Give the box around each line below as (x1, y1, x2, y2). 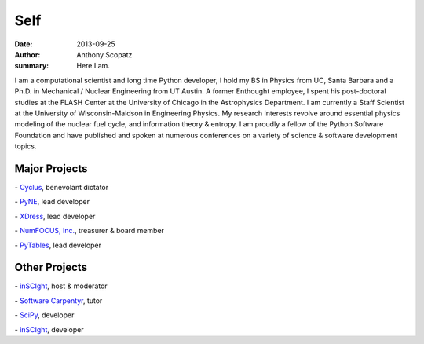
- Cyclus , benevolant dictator (14, 182, 109, 192)
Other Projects (14, 261, 88, 274)
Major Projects (14, 162, 88, 175)
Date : (14, 39, 33, 49)
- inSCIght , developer (14, 324, 84, 334)
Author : (14, 49, 41, 59)
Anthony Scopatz (76, 49, 133, 59)
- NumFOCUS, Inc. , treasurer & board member (14, 226, 165, 236)
